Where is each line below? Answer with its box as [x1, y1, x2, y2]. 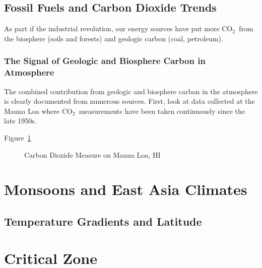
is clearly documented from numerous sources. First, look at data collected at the [4, 96, 255, 106]
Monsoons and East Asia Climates [4, 179, 247, 199]
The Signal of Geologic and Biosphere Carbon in [4, 54, 206, 67]
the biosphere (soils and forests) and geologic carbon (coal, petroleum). [4, 33, 223, 43]
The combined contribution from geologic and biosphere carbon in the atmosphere [4, 86, 258, 96]
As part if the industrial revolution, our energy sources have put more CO [4, 23, 233, 34]
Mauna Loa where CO [4, 105, 73, 116]
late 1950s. [4, 115, 37, 126]
